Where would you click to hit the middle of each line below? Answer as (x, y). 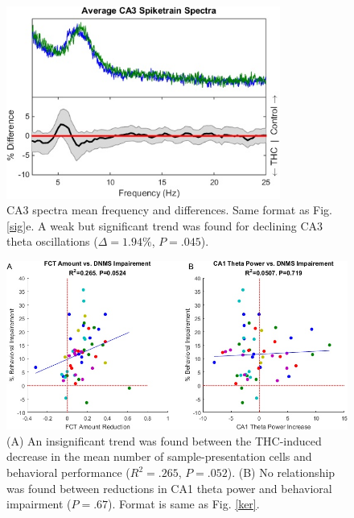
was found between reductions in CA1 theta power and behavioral (169, 488)
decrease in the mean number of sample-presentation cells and (159, 456)
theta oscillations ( (52, 241)
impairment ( (39, 504)
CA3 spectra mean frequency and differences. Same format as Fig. (169, 210)
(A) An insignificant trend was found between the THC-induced (164, 440)
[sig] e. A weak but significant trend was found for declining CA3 (165, 225)
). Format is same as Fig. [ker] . (184, 504)
